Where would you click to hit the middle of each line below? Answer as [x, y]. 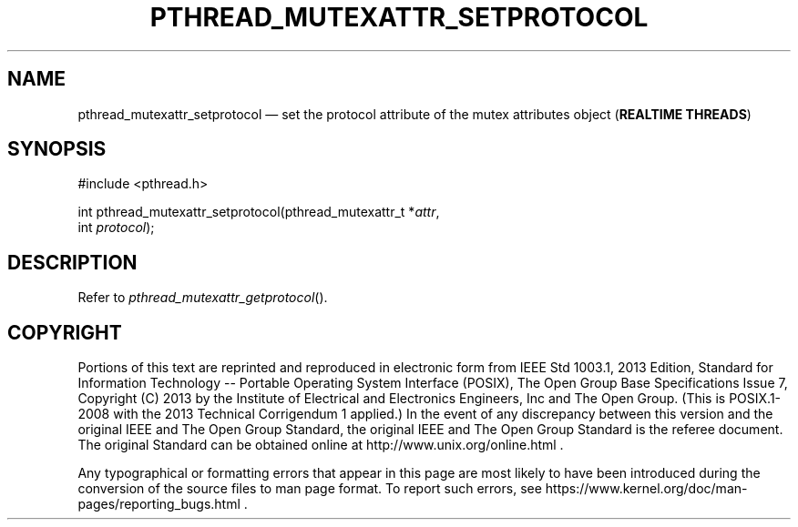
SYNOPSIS [57, 149]
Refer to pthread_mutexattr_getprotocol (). [203, 298]
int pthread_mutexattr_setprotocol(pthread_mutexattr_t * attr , [259, 212]
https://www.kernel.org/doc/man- [646, 489]
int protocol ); [116, 228]
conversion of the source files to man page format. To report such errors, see [310, 489]
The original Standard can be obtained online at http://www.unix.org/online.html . [321, 445]
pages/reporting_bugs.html [159, 504]
